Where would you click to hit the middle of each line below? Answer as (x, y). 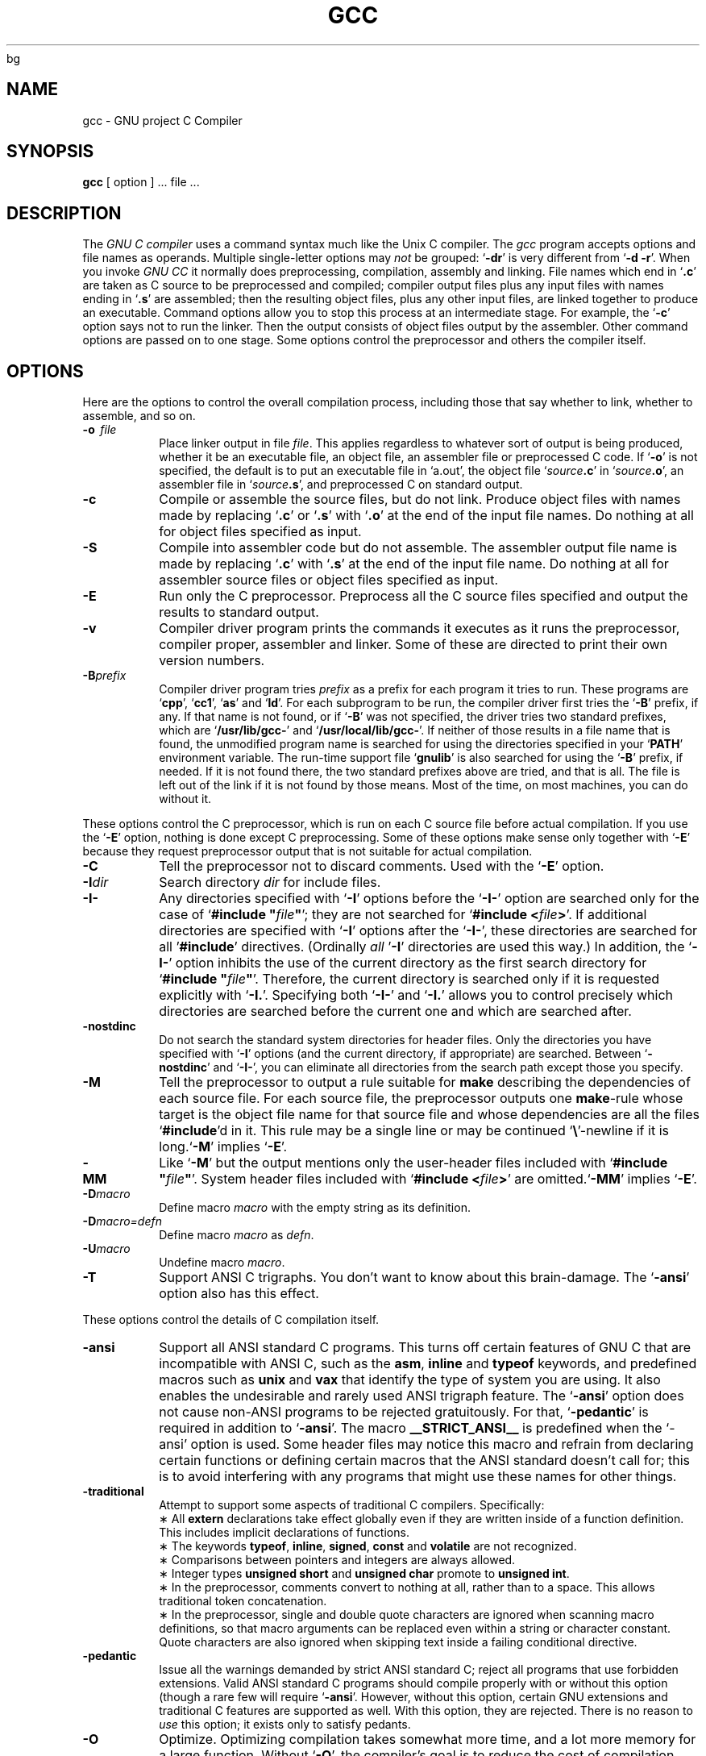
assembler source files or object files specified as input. (328, 580)
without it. (185, 799)
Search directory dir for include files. (270, 882)
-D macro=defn (122, 1221)
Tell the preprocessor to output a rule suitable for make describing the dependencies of (425, 1082)
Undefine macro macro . (222, 1263)
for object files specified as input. (260, 532)
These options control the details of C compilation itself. (231, 1320)
